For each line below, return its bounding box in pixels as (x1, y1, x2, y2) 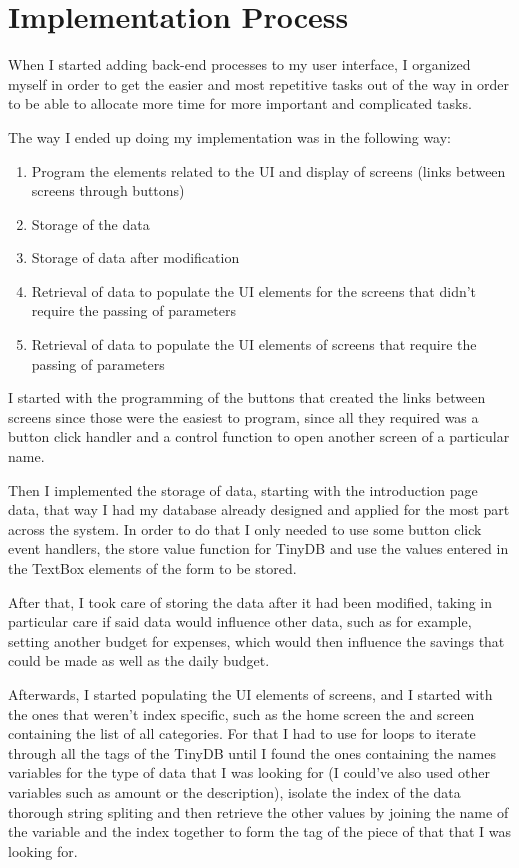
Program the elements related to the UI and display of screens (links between (31, 160, 506, 181)
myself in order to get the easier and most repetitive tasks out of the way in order (8, 73, 510, 94)
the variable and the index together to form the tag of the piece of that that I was (8, 821, 512, 842)
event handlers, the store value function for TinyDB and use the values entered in (8, 538, 509, 559)
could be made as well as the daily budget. (8, 650, 270, 671)
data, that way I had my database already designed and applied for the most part (8, 499, 510, 520)
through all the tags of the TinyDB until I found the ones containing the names (8, 742, 496, 763)
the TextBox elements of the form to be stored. (8, 558, 297, 578)
